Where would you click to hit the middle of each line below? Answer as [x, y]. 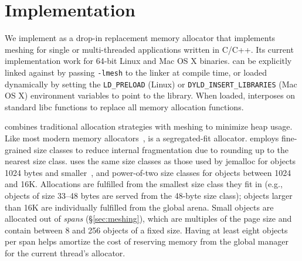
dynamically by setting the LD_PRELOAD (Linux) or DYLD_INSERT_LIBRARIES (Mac [151, 84]
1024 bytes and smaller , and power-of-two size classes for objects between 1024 [148, 172]
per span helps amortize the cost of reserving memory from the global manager [147, 241]
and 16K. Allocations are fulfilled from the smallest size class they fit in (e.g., [144, 184]
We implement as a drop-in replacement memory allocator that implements [140, 38]
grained [18, 149]
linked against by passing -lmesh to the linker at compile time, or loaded [136, 72]
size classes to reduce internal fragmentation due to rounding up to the [161, 149]
